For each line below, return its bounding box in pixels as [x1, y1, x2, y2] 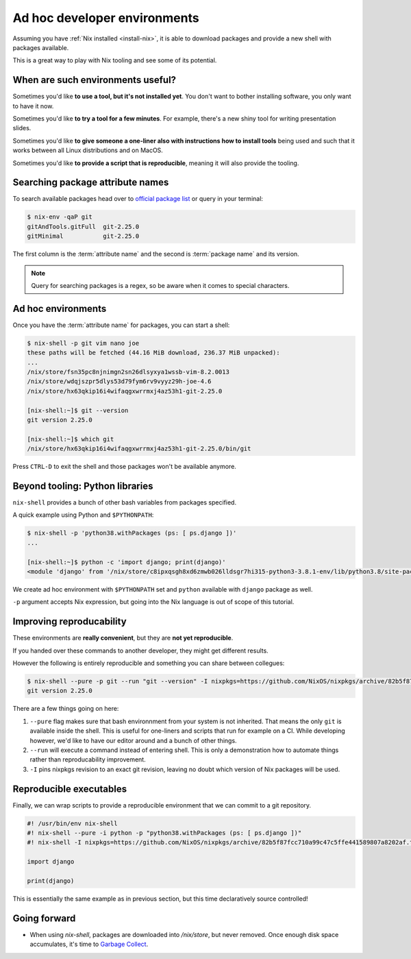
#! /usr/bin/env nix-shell [27, 819, 118, 827]
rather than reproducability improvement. [29, 755, 147, 764]
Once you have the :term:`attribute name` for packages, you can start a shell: [12, 321, 230, 329]
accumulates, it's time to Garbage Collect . [29, 940, 149, 949]
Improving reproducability [12, 616, 127, 627]
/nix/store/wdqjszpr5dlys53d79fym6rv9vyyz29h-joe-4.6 [27, 378, 212, 385]
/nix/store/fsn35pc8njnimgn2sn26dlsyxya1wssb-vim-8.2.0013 [27, 368, 229, 376]
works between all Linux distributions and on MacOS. [12, 146, 164, 154]
